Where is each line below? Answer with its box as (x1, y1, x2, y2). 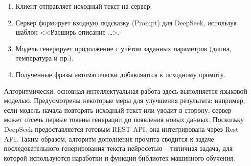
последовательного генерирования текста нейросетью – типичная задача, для (4, 143, 233, 153)
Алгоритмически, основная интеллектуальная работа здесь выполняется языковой (4, 85, 248, 96)
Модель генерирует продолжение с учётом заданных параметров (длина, (15, 43, 231, 53)
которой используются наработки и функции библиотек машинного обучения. (4, 152, 235, 163)
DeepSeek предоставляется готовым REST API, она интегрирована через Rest (4, 124, 239, 134)
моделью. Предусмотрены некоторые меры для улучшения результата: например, (4, 95, 245, 105)
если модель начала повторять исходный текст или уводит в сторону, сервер (4, 104, 231, 115)
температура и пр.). (15, 53, 74, 63)
